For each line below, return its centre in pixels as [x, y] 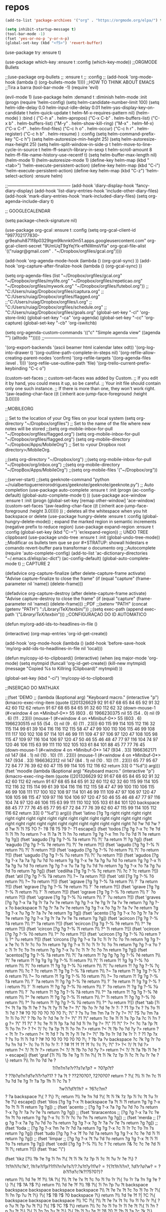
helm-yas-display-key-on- [128, 107]
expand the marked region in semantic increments [105, 522]
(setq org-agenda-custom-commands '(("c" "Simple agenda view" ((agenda [83, 333]
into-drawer [17, 353]
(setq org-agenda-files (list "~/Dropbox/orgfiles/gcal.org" [64, 276]
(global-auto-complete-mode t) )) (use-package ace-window [84, 495]
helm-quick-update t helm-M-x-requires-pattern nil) [82, 113]
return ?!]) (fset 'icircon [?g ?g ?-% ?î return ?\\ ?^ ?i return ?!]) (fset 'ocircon [82, 929]
